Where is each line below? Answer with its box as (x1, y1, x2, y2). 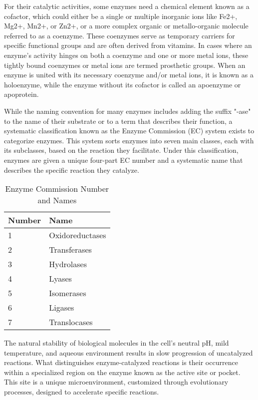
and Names (37, 194, 77, 206)
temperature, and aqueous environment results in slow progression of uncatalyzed (4, 347, 253, 358)
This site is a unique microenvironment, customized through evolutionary (4, 377, 229, 387)
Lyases (49, 273, 72, 285)
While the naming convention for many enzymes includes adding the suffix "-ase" (4, 105, 251, 116)
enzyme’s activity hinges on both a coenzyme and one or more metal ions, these (4, 49, 249, 60)
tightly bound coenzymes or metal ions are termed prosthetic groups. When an (4, 59, 246, 70)
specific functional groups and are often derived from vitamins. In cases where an (4, 40, 252, 50)
